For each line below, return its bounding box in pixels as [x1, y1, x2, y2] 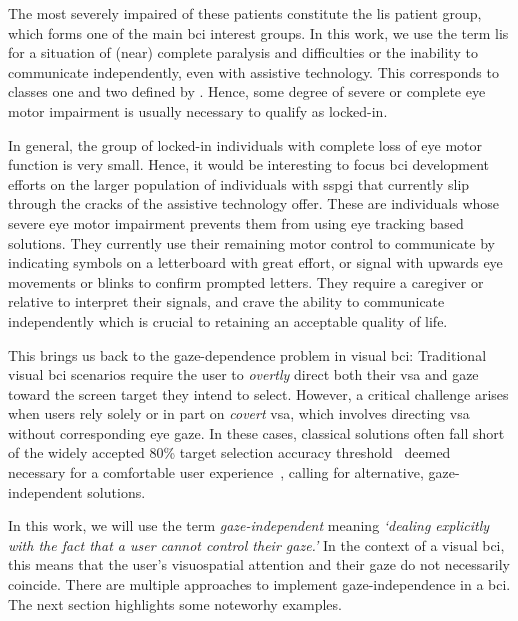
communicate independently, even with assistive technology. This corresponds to [8, 61, 499, 82]
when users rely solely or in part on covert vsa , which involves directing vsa [8, 403, 470, 424]
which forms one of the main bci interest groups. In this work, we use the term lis [8, 22, 509, 43]
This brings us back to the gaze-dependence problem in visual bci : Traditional [8, 344, 487, 365]
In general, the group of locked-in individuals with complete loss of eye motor [8, 134, 483, 155]
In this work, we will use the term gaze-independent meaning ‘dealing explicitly [8, 515, 490, 536]
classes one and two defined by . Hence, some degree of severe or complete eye [8, 81, 486, 102]
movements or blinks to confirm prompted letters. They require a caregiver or [8, 271, 484, 292]
